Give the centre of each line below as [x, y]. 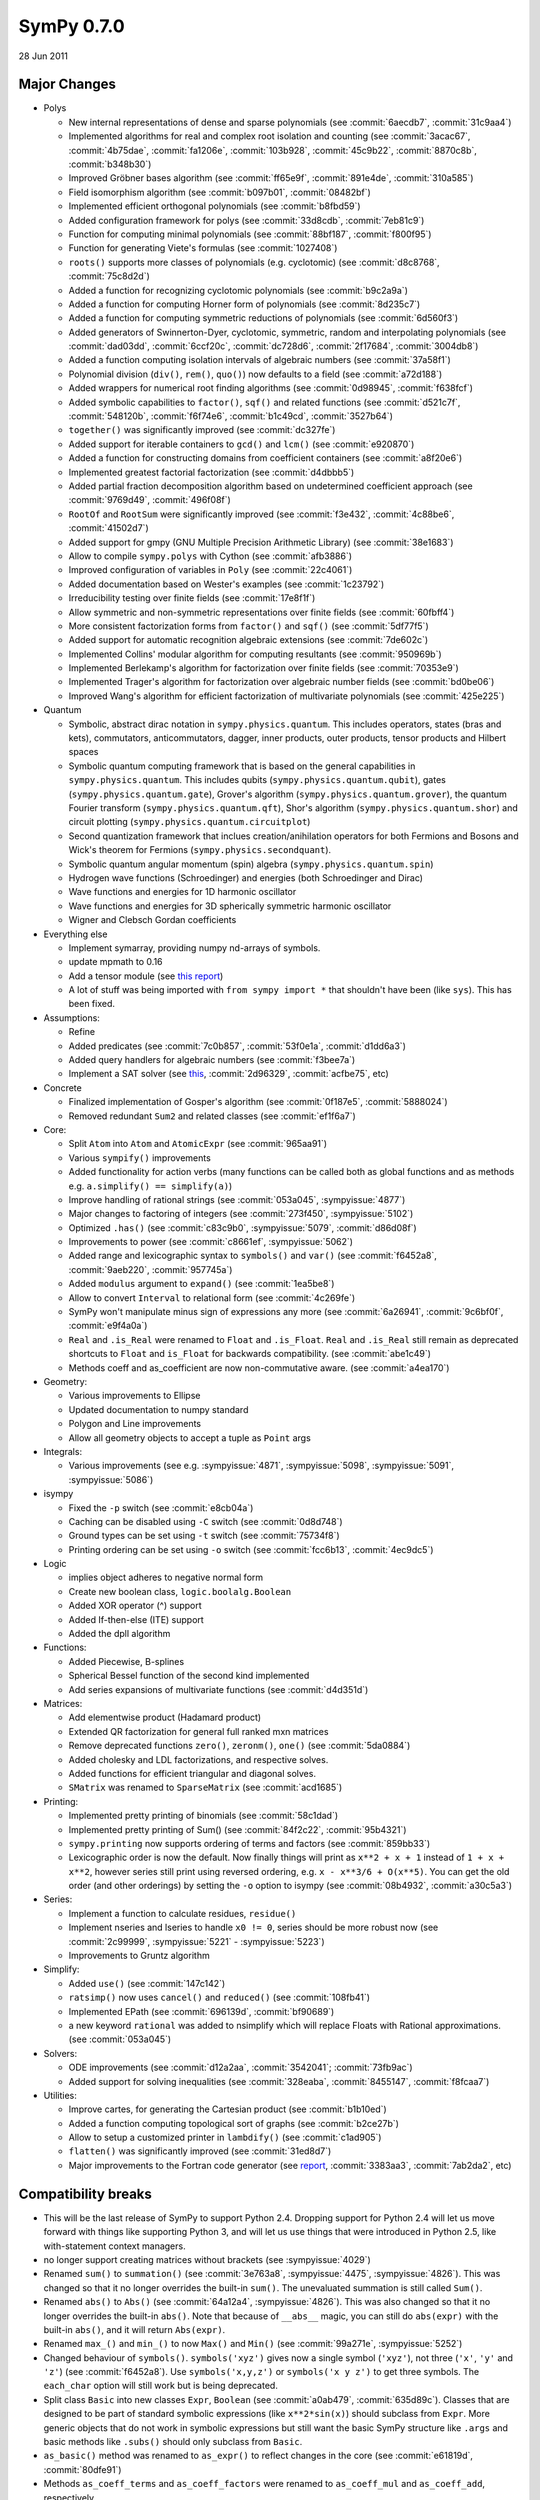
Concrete [62, 1087]
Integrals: [63, 1451]
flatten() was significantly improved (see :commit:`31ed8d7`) [200, 2151]
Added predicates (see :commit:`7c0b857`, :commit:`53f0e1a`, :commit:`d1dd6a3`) [237, 1046]
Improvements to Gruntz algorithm [139, 1956]
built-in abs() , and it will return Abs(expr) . [134, 2329]
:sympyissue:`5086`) [111, 1479]
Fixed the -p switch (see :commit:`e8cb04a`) [161, 1507]
